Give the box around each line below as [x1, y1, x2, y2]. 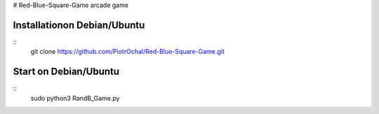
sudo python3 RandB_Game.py [30, 94, 120, 102]
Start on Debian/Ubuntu [13, 66, 119, 78]
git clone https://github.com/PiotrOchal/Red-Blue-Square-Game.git [30, 48, 225, 56]
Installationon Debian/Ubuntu [13, 19, 145, 31]
